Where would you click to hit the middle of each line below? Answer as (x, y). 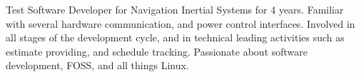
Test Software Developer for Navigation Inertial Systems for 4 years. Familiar (175, 9)
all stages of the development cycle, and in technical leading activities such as (175, 37)
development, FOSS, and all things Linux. (97, 65)
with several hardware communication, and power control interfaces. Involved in (180, 23)
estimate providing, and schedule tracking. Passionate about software (157, 51)
